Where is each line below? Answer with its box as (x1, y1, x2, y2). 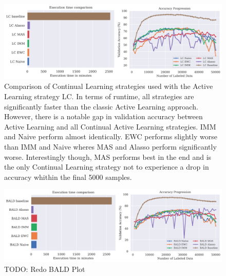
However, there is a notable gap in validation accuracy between (4, 111, 203, 122)
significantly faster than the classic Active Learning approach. (4, 101, 198, 112)
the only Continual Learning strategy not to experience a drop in (4, 161, 209, 172)
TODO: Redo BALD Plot (4, 264, 85, 274)
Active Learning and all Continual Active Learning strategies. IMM (4, 121, 216, 132)
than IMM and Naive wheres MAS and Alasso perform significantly (4, 141, 217, 152)
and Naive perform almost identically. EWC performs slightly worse (4, 131, 217, 142)
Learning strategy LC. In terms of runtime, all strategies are (4, 90, 194, 101)
